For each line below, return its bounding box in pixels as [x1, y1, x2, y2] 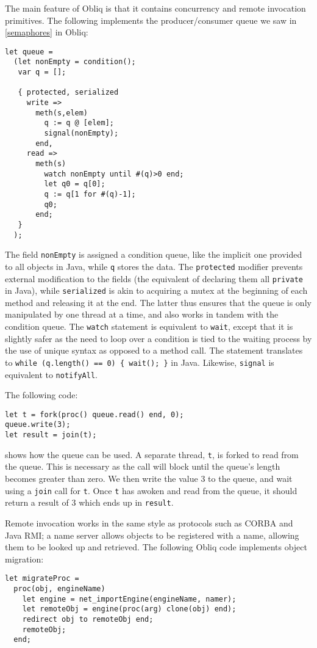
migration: [5, 552, 44, 565]
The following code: [5, 388, 78, 401]
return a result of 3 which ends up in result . [5, 496, 174, 509]
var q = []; [18, 68, 66, 77]
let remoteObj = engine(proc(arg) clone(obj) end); [22, 605, 237, 614]
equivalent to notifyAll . [5, 368, 98, 380]
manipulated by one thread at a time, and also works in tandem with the [5, 308, 279, 321]
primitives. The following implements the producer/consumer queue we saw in [5, 13, 297, 26]
